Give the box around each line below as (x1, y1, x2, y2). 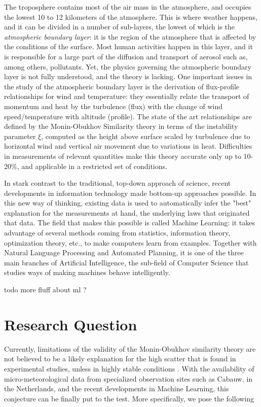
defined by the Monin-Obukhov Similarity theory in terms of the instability (4, 121, 238, 131)
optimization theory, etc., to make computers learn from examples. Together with (4, 237, 257, 248)
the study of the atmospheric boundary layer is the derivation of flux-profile (4, 81, 240, 91)
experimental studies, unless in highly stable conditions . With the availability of (4, 363, 254, 374)
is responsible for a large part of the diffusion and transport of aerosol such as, (4, 51, 248, 61)
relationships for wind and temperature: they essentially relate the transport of (4, 91, 249, 101)
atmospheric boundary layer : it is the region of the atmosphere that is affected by (4, 31, 256, 42)
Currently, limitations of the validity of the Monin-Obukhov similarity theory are (4, 343, 256, 354)
